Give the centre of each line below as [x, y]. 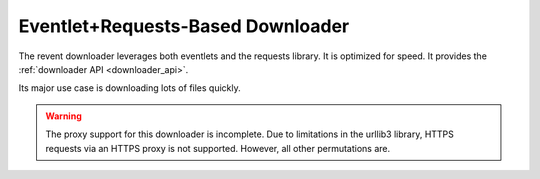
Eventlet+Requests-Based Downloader [184, 26]
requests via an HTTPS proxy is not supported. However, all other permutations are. [218, 148]
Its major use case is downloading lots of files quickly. [129, 88]
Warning [63, 116]
